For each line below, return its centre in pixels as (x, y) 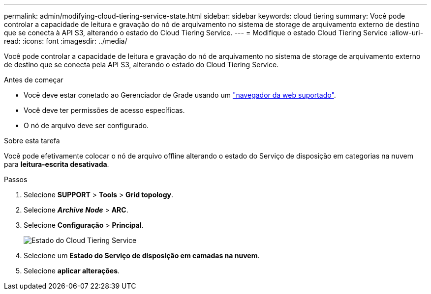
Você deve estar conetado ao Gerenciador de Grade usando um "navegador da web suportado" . (180, 95)
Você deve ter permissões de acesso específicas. (104, 110)
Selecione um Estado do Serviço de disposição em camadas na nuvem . (142, 255)
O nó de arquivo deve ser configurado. (86, 125)
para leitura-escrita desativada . (57, 164)
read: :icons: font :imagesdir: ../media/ (66, 41)
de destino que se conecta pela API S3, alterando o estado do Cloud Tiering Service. (141, 65)
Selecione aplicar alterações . (72, 271)
